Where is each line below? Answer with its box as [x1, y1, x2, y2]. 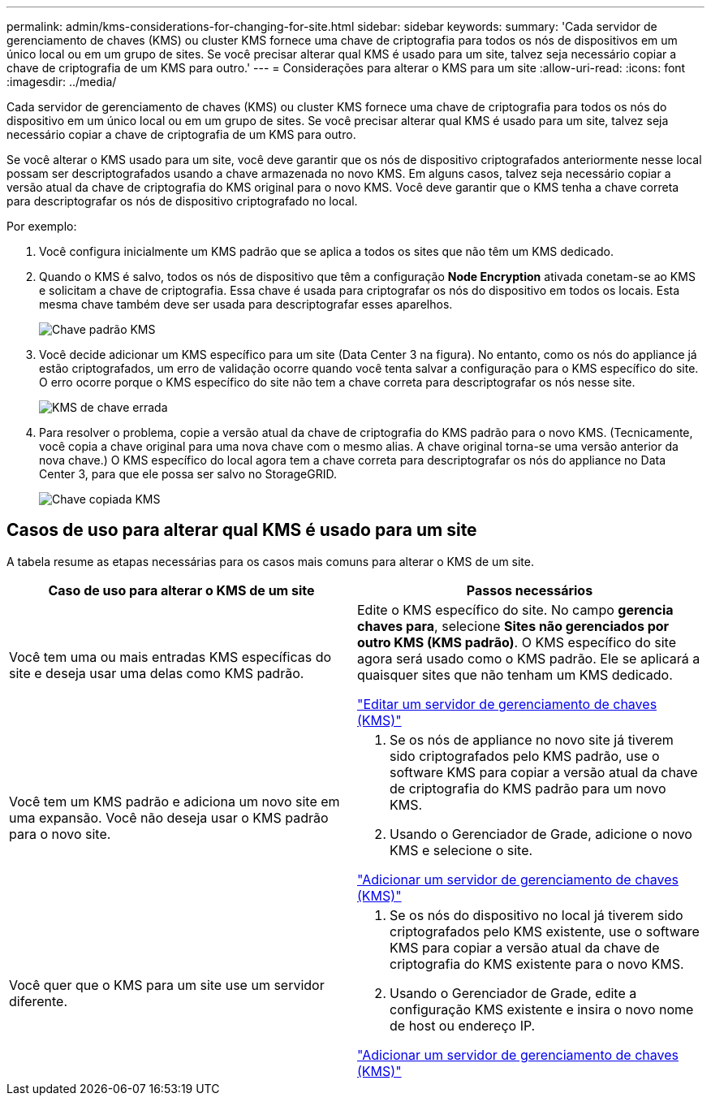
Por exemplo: [6, 219, 77, 233]
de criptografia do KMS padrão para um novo [390, 780, 666, 797]
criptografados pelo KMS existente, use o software [390, 923, 700, 940]
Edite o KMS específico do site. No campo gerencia [357, 601, 674, 618]
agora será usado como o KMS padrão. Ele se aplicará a [357, 650, 700, 667]
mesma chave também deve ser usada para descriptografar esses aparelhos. [39, 297, 453, 311]
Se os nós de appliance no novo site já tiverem [390, 731, 674, 748]
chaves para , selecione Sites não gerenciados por [357, 617, 670, 634]
